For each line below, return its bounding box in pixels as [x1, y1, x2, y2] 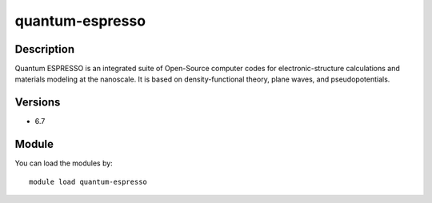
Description [14, 42, 75, 56]
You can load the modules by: [14, 158, 114, 168]
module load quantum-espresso [29, 177, 148, 186]
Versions [14, 96, 61, 109]
